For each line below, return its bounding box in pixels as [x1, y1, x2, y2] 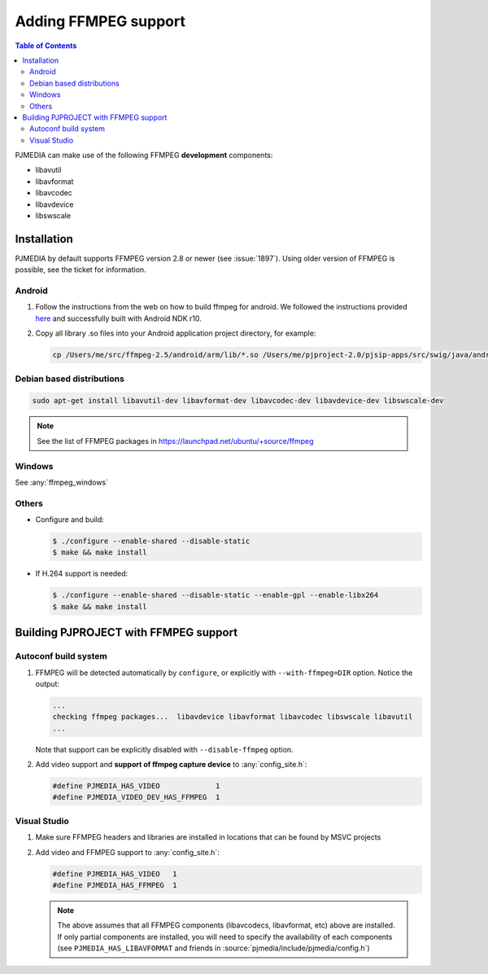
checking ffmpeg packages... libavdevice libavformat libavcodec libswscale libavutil [52, 713, 413, 722]
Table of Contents [15, 41, 77, 50]
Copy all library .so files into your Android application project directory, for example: [35, 328, 316, 338]
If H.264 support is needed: [35, 568, 129, 578]
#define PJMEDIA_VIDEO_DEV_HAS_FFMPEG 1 [52, 792, 220, 802]
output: [35, 678, 60, 688]
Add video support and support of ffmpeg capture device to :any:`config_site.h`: [35, 760, 307, 770]
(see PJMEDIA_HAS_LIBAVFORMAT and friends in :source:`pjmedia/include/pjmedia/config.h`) [57, 943, 370, 953]
